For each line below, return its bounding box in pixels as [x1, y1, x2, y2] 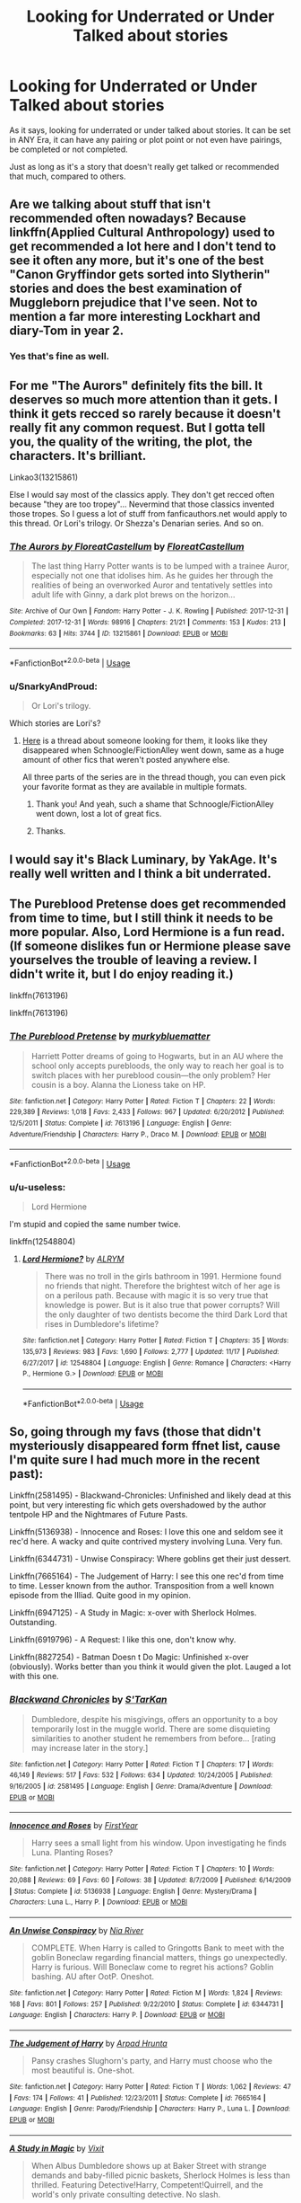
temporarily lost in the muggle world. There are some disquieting [30, 1723, 271, 1734]
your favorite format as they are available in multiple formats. [21, 782, 247, 792]
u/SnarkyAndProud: [9, 680, 99, 693]
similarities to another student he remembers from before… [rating [30, 1732, 276, 1744]
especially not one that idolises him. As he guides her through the [30, 571, 273, 581]
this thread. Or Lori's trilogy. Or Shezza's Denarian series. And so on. [9, 518, 264, 529]
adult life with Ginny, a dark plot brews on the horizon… [30, 589, 236, 600]
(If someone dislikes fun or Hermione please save [9, 939, 291, 954]
